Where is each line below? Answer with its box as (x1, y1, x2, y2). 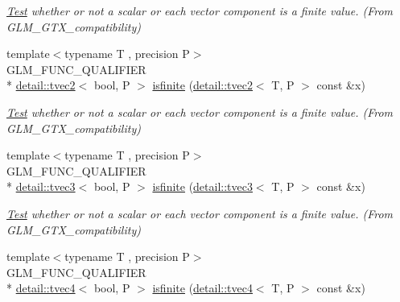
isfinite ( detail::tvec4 (152, 279, 253, 296)
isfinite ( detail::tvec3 (152, 178, 253, 195)
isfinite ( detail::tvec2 (152, 77, 253, 93)
